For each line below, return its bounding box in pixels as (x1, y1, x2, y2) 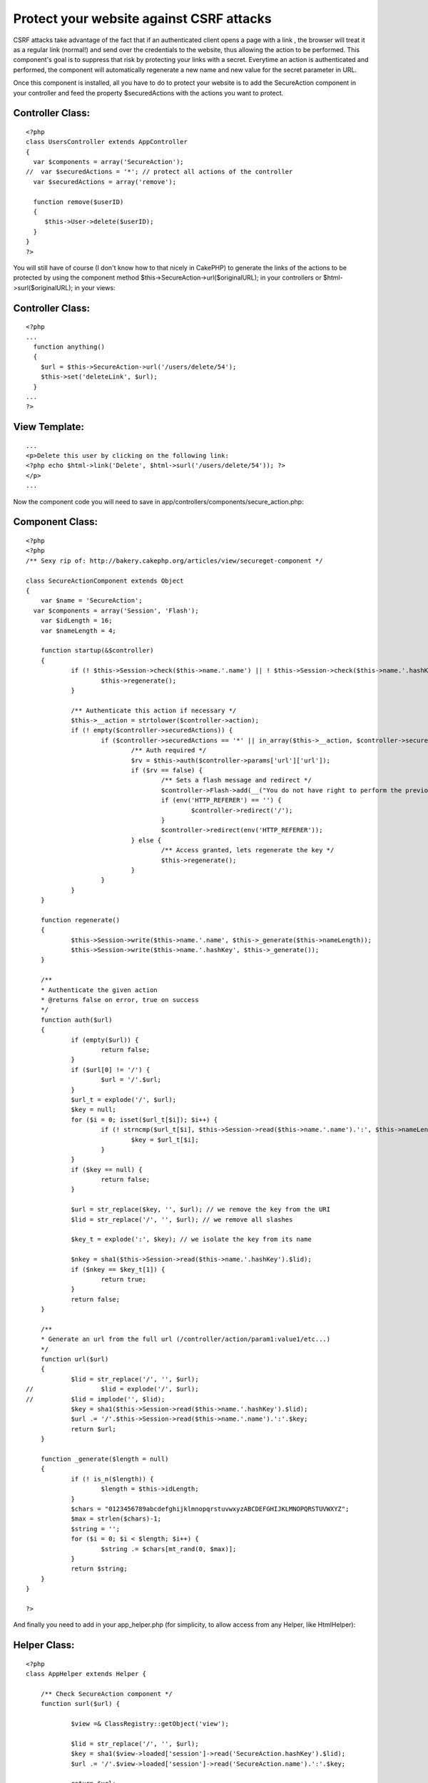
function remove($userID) (33, 198, 124, 206)
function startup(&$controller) (40, 646, 154, 655)
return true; (101, 1275, 146, 1283)
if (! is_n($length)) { (71, 1475, 154, 1483)
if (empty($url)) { (71, 1036, 139, 1044)
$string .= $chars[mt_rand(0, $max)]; (101, 1545, 237, 1553)
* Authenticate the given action (40, 986, 158, 994)
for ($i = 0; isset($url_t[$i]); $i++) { (71, 1115, 218, 1123)
